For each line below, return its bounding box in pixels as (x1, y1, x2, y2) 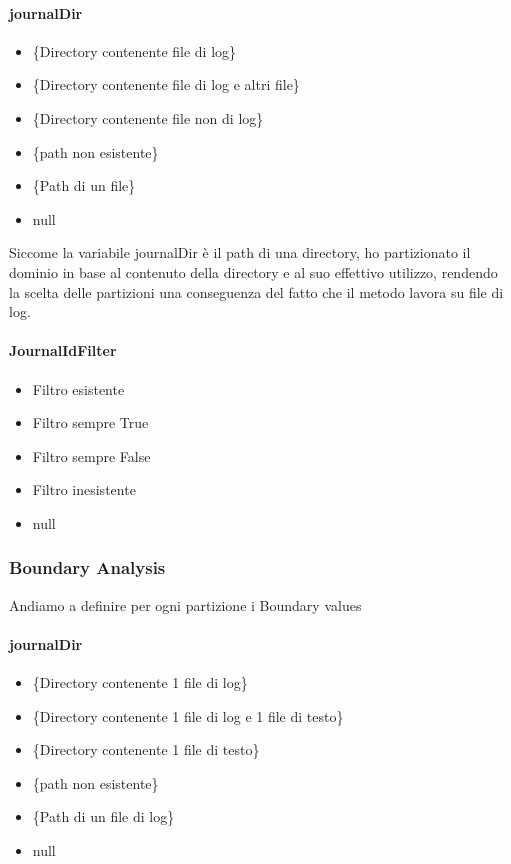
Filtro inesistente (32, 479, 136, 500)
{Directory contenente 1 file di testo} (32, 739, 260, 760)
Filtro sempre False (32, 445, 151, 466)
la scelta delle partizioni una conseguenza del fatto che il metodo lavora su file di (9, 281, 504, 302)
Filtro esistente (32, 378, 125, 399)
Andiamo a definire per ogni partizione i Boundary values (9, 594, 362, 615)
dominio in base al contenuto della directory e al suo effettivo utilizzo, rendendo (9, 261, 498, 282)
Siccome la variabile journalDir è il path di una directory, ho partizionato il (9, 242, 471, 263)
